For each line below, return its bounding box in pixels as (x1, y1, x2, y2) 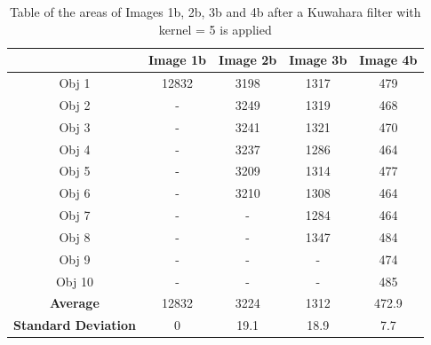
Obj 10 (55, 271, 93, 290)
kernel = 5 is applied (158, 20, 272, 38)
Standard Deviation (13, 316, 136, 334)
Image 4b (359, 51, 418, 69)
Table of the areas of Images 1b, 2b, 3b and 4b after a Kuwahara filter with (9, 3, 421, 20)
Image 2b (219, 51, 277, 69)
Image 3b (289, 51, 347, 69)
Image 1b (148, 51, 207, 69)
